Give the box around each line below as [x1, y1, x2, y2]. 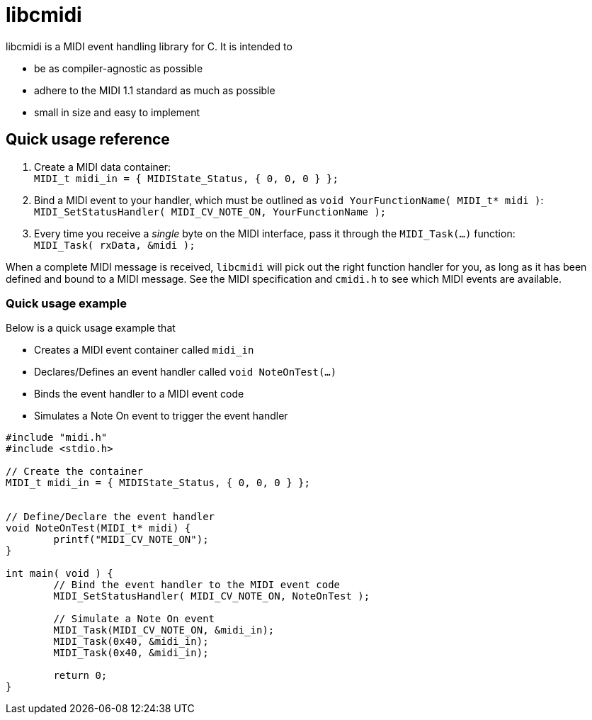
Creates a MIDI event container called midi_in [34, 344, 254, 356]
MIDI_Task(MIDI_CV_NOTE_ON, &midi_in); [53, 624, 275, 636]
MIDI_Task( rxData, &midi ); [34, 239, 195, 251]
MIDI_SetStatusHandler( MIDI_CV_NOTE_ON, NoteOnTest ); [53, 590, 370, 602]
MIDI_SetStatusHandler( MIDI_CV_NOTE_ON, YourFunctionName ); [34, 206, 387, 218]
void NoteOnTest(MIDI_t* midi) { [6, 522, 191, 534]
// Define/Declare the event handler [6, 511, 215, 523]
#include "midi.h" [6, 432, 108, 444]
